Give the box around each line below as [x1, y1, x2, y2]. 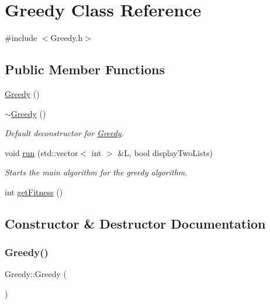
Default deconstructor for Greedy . [5, 127, 124, 139]
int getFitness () [5, 185, 63, 198]
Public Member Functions [5, 60, 165, 78]
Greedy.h [50, 32, 83, 44]
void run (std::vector [5, 146, 78, 158]
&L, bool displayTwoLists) [117, 146, 213, 158]
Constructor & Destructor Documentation [5, 214, 266, 232]
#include [5, 32, 37, 44]
